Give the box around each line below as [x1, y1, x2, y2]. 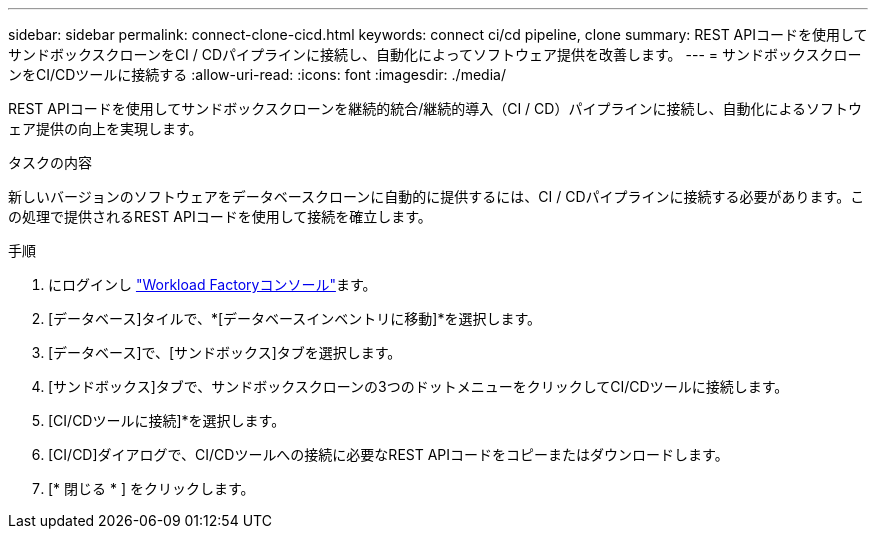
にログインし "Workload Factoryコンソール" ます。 [48, 276, 377, 293]
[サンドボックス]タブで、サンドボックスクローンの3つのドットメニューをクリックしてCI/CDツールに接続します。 [48, 378, 789, 395]
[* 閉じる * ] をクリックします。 [48, 480, 255, 497]
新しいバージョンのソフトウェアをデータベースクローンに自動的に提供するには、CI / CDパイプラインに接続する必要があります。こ [8, 188, 865, 205]
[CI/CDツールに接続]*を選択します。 [48, 412, 286, 429]
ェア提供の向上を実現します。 [8, 120, 203, 137]
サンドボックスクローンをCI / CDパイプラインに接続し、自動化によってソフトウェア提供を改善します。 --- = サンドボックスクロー [8, 46, 862, 63]
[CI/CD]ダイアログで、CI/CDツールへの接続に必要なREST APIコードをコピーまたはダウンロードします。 [48, 446, 729, 463]
